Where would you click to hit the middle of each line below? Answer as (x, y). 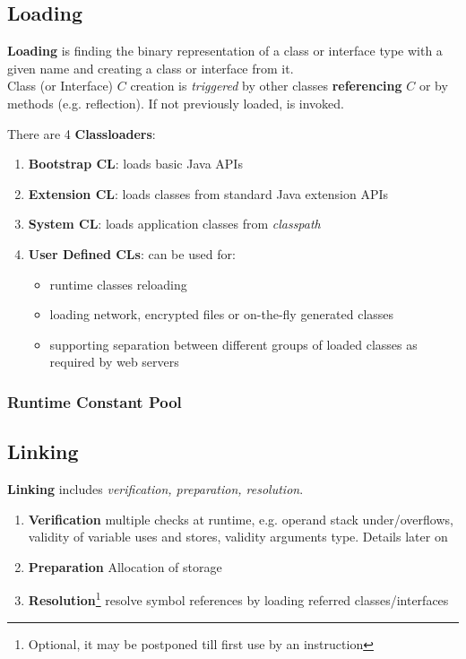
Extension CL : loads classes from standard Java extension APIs (208, 193)
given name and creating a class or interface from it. (151, 68)
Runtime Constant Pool (95, 401)
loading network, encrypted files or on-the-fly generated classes (222, 314)
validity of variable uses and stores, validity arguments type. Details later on (238, 537)
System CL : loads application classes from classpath (174, 224)
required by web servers (114, 362)
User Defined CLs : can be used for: (132, 253)
